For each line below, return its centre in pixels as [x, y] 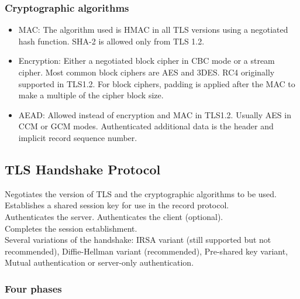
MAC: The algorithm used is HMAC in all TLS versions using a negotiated [153, 30]
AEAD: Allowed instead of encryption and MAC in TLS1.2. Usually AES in [155, 114]
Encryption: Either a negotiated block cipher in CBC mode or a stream [146, 61]
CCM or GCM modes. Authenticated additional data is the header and [146, 126]
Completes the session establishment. [71, 228]
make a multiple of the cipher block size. [91, 95]
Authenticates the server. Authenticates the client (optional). [114, 216]
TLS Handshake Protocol [83, 169]
